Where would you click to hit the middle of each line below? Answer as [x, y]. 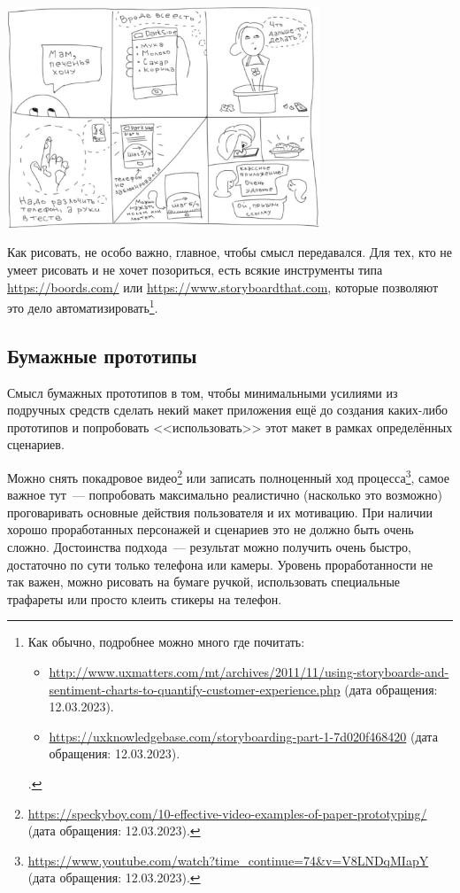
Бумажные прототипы [102, 355]
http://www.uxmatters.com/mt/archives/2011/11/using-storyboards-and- [249, 671]
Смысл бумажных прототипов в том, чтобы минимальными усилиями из [203, 392]
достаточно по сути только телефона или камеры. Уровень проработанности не [220, 564]
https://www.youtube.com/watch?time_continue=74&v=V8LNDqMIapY [228, 860]
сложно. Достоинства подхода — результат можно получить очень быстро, [209, 546]
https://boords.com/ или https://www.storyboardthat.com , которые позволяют [223, 287]
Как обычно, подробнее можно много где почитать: [166, 642]
